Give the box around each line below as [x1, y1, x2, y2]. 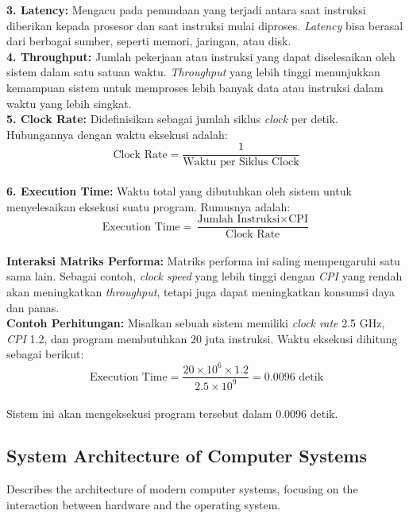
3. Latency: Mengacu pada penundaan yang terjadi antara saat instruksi [6, 2, 366, 17]
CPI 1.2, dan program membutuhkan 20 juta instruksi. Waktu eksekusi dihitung [6, 330, 398, 346]
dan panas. [6, 299, 60, 315]
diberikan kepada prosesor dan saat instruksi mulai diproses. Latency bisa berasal [6, 17, 403, 33]
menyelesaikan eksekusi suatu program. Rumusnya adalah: [6, 198, 291, 215]
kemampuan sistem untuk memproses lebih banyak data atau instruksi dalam [6, 79, 384, 95]
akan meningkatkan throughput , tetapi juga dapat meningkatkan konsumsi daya [6, 284, 395, 300]
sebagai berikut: [6, 346, 84, 362]
